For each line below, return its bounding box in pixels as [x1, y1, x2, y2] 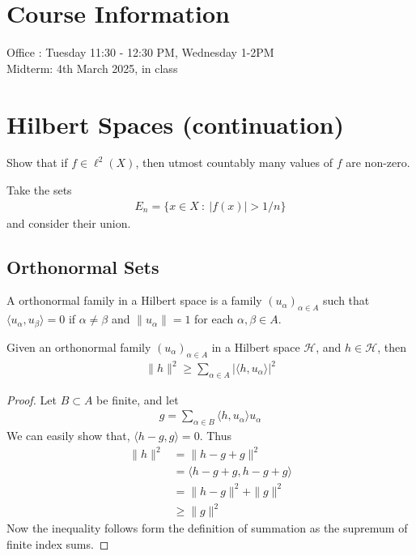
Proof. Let [6, 391, 57, 408]
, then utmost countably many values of [135, 154, 333, 171]
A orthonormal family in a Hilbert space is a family [6, 292, 262, 309]
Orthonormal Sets [6, 254, 159, 279]
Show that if [6, 154, 68, 171]
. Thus [199, 427, 231, 444]
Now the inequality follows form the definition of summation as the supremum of [6, 520, 408, 537]
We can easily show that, [6, 427, 130, 444]
